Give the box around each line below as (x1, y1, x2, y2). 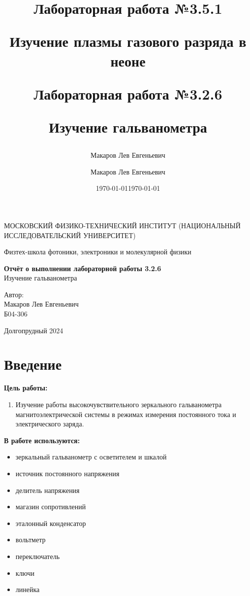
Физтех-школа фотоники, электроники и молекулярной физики (4, 246, 191, 257)
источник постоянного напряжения (15, 468, 120, 478)
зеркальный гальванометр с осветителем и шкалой (15, 452, 167, 462)
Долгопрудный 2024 (4, 325, 63, 335)
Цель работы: (4, 383, 48, 393)
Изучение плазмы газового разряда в (9, 31, 247, 51)
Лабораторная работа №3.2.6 (33, 83, 222, 104)
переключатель (15, 551, 60, 561)
